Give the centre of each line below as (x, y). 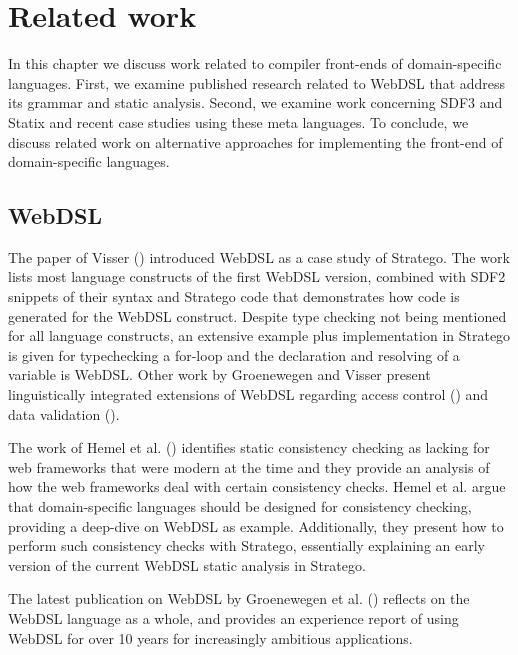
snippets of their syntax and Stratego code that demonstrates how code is (234, 296)
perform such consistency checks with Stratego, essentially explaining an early (246, 545)
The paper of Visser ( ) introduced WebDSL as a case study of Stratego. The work (259, 256)
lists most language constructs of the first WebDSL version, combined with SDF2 (257, 276)
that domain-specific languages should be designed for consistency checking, (240, 506)
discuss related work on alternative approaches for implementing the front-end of (255, 141)
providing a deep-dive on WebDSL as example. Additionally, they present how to (256, 525)
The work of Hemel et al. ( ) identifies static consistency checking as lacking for (249, 447)
